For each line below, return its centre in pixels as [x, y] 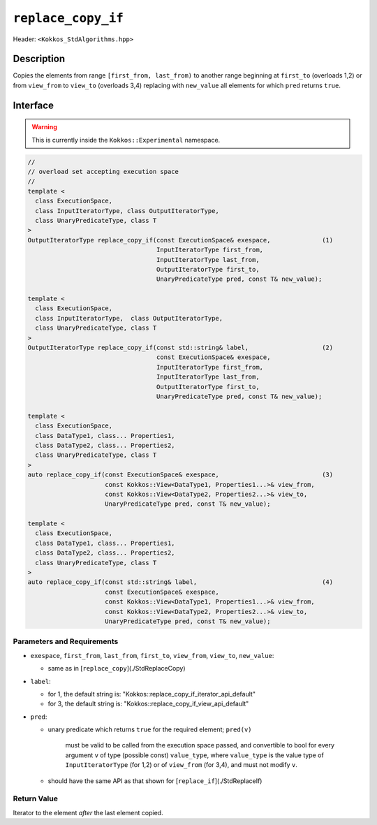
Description [39, 59]
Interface [33, 105]
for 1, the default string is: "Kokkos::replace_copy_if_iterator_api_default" [152, 694]
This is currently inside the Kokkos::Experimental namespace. [126, 140]
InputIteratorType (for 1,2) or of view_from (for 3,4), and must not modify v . [182, 765]
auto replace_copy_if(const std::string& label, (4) [180, 582]
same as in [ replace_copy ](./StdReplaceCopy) [117, 669]
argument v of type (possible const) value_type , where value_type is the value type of [194, 755]
